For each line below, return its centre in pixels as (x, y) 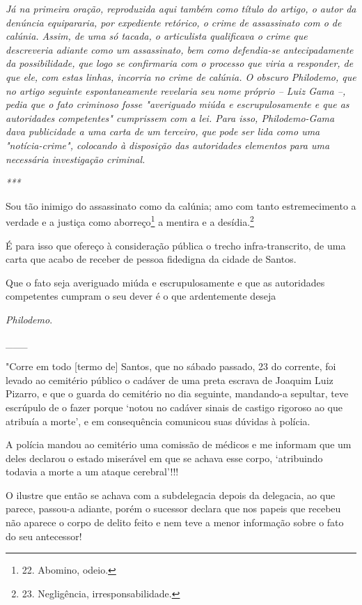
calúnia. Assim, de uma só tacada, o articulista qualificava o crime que (157, 36)
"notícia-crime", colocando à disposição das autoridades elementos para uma (168, 145)
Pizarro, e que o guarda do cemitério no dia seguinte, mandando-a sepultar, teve (177, 393)
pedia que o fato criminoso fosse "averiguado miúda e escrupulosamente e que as (178, 104)
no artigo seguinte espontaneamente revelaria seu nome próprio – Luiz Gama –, (176, 90)
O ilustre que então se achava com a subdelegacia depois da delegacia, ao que (171, 495)
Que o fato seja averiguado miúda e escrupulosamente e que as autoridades (165, 282)
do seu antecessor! (44, 536)
